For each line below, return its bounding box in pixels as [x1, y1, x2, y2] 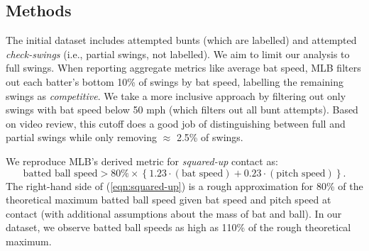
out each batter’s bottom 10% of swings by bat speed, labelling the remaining [6, 74, 343, 89]
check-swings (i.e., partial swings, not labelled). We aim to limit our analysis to [6, 46, 350, 61]
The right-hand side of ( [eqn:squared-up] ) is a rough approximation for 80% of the [6, 178, 363, 193]
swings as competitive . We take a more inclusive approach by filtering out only [6, 88, 346, 103]
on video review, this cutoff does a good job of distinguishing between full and [6, 116, 346, 130]
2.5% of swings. [176, 130, 243, 145]
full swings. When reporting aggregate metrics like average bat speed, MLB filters [6, 60, 361, 75]
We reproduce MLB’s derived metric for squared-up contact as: [6, 153, 278, 168]
